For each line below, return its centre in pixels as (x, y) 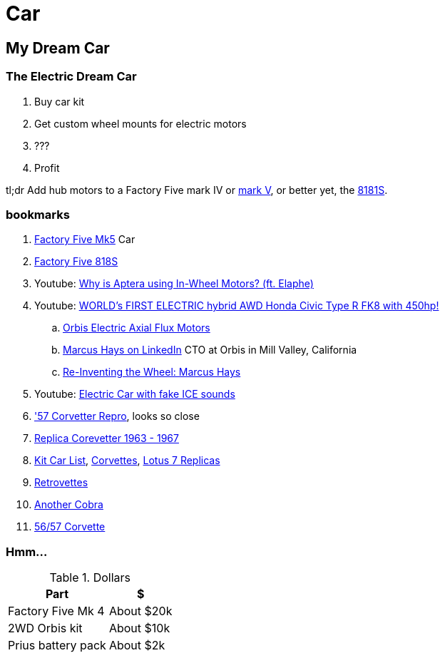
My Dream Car (58, 48)
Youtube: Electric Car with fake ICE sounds (135, 394)
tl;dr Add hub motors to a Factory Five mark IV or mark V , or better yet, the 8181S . (197, 190)
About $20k (140, 611)
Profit (47, 168)
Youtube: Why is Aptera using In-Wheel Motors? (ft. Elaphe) (174, 284)
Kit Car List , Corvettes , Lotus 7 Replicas (127, 461)
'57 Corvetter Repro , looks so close (117, 416)
